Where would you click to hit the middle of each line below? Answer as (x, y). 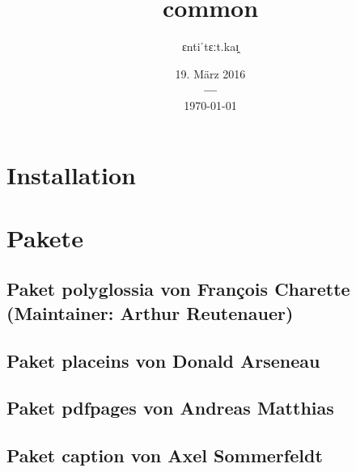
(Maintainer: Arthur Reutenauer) (150, 312)
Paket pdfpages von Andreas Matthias (170, 408)
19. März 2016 (210, 73)
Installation (71, 174)
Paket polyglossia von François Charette (178, 289)
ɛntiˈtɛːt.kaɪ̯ (210, 46)
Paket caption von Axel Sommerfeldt (165, 455)
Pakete (45, 237)
